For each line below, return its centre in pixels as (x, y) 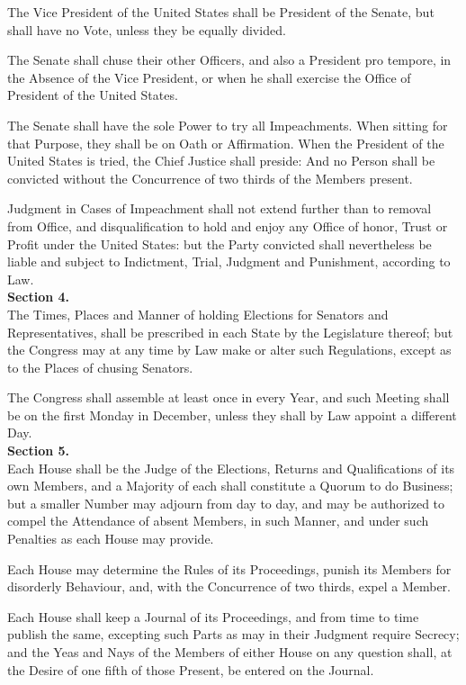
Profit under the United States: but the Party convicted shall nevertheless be (220, 243)
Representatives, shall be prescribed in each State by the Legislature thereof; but (230, 332)
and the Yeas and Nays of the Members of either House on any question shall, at (230, 652)
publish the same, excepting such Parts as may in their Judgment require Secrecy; (233, 634)
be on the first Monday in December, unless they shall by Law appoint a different (232, 415)
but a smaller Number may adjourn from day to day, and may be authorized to (226, 503)
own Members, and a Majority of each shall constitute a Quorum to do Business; (230, 486)
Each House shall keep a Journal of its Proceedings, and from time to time (213, 616)
